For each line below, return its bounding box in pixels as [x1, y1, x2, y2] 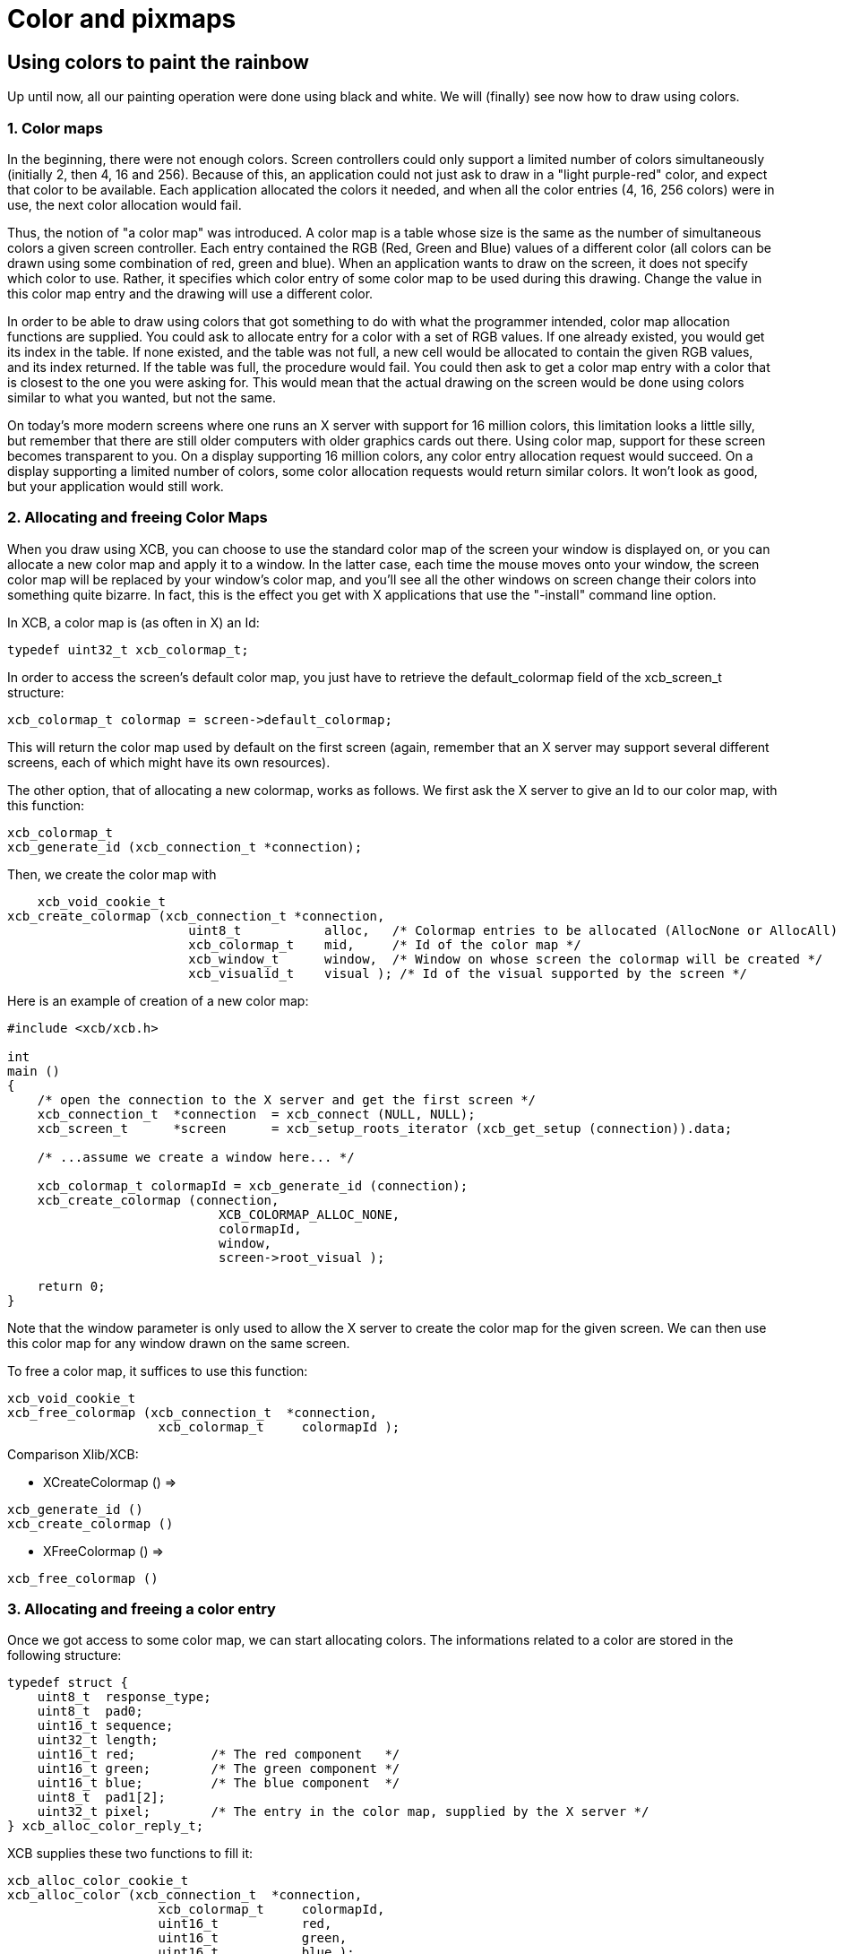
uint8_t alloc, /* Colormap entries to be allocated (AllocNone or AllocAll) [188, 922, 839, 938]
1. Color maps [7, 118, 103, 137]
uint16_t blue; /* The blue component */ [37, 1776, 400, 1791]
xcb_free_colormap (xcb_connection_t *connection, [7, 1405, 378, 1420]
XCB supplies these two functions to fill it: [7, 1846, 254, 1862]
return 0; [37, 1278, 106, 1293]
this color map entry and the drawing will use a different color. [7, 285, 374, 301]
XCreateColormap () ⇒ [43, 1474, 177, 1490]
